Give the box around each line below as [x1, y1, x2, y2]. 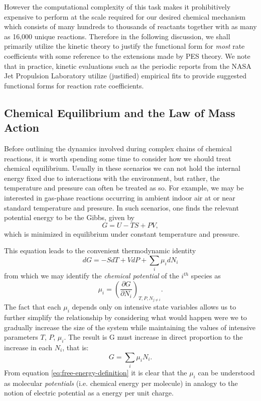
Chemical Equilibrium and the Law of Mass [4, 105, 235, 120]
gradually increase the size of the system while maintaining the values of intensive [4, 322, 256, 332]
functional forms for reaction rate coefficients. [4, 80, 144, 90]
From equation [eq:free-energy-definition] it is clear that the [4, 367, 187, 377]
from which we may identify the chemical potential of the [4, 270, 179, 281]
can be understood [198, 367, 255, 377]
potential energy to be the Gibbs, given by [4, 212, 135, 223]
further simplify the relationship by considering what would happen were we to [4, 312, 247, 323]
